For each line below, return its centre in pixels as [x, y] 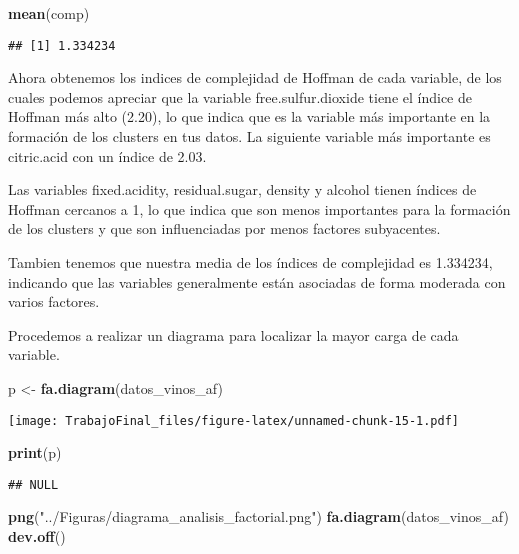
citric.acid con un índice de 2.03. [107, 155]
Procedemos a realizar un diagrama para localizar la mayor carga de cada [233, 334]
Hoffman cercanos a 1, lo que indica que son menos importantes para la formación [259, 208]
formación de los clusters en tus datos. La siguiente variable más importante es [249, 136]
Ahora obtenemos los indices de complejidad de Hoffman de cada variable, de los [255, 77]
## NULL [33, 484]
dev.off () [37, 536]
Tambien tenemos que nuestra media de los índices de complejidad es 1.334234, [250, 262]
